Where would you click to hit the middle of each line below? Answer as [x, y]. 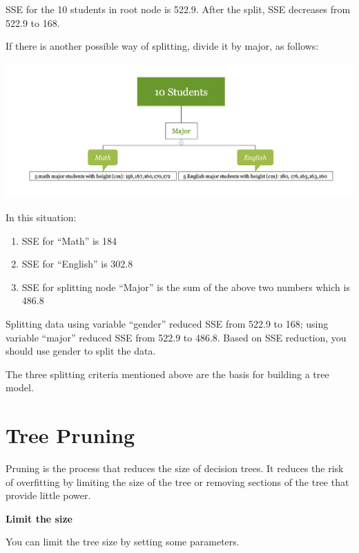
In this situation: [41, 217]
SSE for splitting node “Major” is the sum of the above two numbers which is [186, 287]
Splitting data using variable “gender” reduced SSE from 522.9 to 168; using [167, 323]
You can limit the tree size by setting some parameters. [123, 542]
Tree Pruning [70, 435]
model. [20, 387]
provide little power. [48, 495]
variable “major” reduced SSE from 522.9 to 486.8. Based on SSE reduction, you [176, 337]
